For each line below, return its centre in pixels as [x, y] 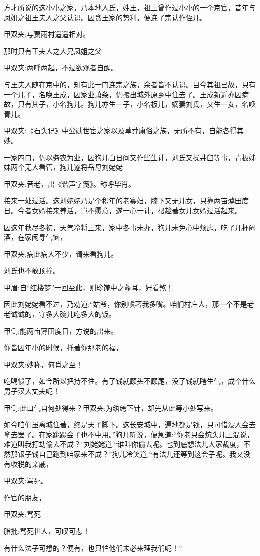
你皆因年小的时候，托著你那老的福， [63, 347]
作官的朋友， [25, 497]
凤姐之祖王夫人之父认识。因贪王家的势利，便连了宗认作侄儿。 [105, 17]
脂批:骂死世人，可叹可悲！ [47, 530]
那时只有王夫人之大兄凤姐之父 [53, 51]
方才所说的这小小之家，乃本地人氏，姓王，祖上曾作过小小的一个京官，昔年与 [130, 7]
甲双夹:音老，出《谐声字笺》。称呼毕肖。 [70, 184]
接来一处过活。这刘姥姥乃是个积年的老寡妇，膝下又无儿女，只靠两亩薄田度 [126, 201]
